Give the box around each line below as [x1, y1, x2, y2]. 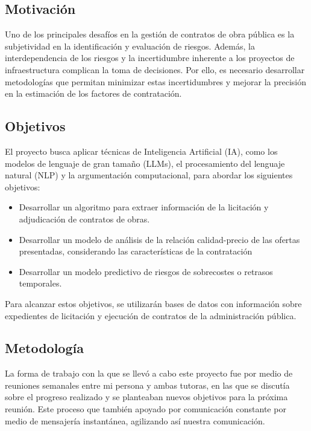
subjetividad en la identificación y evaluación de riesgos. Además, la [5, 39, 255, 52]
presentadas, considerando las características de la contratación [19, 245, 253, 258]
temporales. [19, 277, 62, 290]
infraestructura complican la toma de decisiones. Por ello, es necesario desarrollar [5, 63, 305, 76]
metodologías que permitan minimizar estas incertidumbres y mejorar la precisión [5, 75, 306, 88]
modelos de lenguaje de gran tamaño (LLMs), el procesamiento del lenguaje [5, 157, 285, 169]
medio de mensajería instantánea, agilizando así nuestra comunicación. [5, 414, 265, 427]
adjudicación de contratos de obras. [19, 212, 150, 225]
